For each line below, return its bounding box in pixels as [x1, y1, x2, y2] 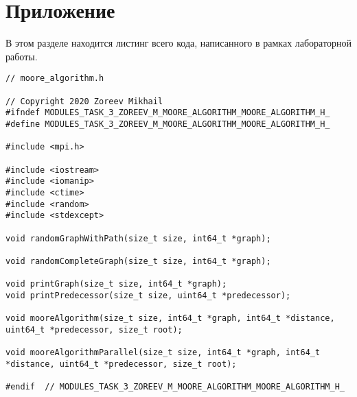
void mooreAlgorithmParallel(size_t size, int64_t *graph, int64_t [5, 348, 321, 358]
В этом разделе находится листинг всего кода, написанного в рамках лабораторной [5, 36, 352, 50]
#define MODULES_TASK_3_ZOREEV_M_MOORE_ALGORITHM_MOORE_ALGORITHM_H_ [5, 119, 330, 129]
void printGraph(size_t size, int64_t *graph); [5, 279, 227, 289]
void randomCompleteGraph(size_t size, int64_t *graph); [5, 256, 271, 266]
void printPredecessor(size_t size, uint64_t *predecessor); [5, 290, 291, 300]
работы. [5, 49, 38, 63]
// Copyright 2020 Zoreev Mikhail [5, 96, 163, 106]
